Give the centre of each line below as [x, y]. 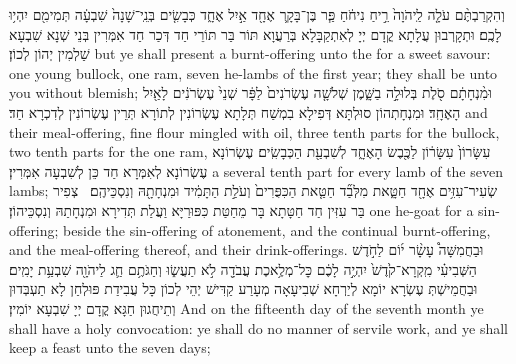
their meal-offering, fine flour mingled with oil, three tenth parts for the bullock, [254, 131]
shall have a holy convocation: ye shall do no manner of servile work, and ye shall [258, 327]
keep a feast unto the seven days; [110, 347]
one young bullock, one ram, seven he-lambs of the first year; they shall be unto [253, 72]
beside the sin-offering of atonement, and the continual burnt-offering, [277, 229]
